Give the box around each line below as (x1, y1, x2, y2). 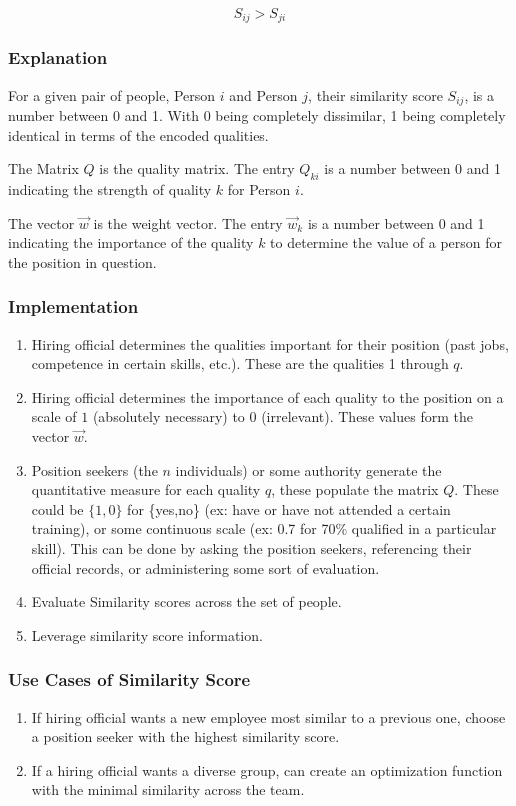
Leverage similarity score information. (31, 624, 263, 645)
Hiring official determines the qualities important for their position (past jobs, (31, 333, 509, 354)
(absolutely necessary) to (92, 406, 245, 427)
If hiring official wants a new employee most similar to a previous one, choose (31, 706, 506, 727)
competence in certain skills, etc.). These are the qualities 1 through (31, 353, 449, 374)
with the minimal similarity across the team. (31, 779, 305, 800)
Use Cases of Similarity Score (8, 667, 251, 692)
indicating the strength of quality (8, 179, 212, 200)
